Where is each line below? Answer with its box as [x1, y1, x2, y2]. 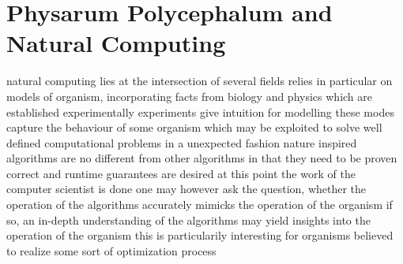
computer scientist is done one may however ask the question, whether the [6, 180, 367, 197]
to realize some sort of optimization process [6, 242, 217, 258]
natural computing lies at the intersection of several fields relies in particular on [6, 73, 393, 89]
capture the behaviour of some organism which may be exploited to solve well [6, 119, 382, 136]
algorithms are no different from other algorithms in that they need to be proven [6, 150, 397, 166]
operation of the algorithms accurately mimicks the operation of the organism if [6, 196, 393, 213]
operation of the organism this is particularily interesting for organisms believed [6, 227, 394, 244]
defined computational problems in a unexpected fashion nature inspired [6, 134, 357, 151]
